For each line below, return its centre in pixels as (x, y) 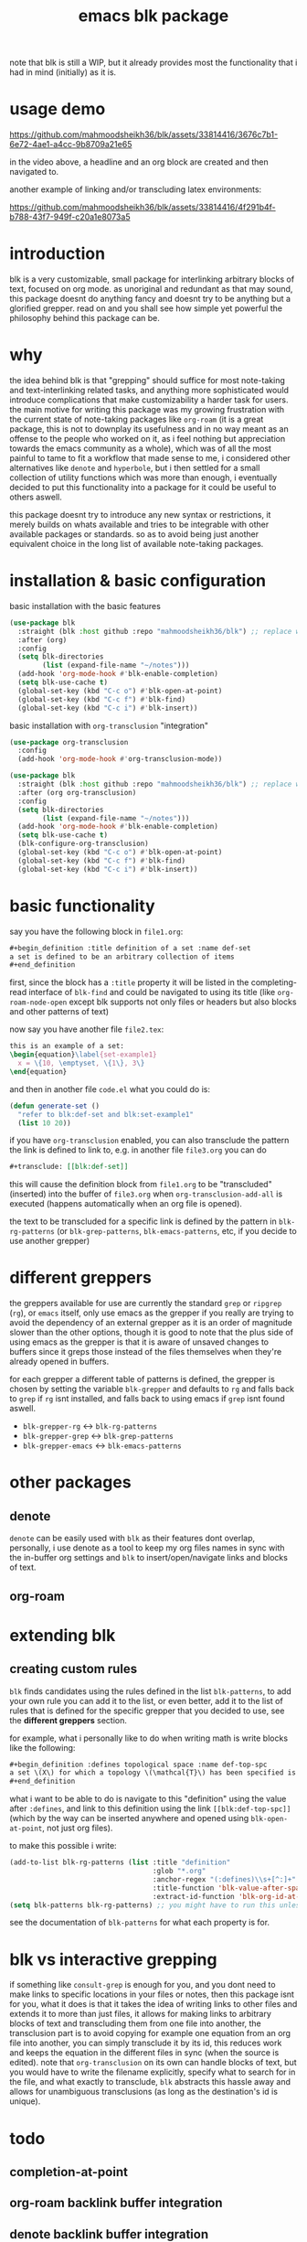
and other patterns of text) (59, 1012)
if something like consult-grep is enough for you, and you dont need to (143, 1985)
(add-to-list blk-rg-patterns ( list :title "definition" (120, 1862)
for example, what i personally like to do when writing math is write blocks (149, 1738)
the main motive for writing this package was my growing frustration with (147, 409)
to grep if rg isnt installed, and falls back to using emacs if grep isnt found (147, 1399)
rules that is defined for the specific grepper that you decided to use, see (147, 1711)
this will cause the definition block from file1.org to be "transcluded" (141, 1185)
